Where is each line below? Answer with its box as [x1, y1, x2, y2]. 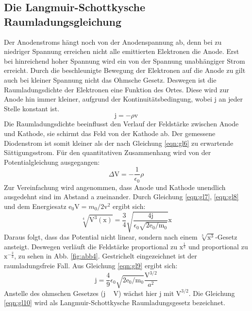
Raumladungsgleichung [4, 14, 121, 29]
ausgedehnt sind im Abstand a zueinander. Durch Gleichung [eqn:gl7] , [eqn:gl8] [4, 191, 239, 202]
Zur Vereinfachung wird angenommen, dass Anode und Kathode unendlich [4, 182, 226, 192]
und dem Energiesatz [4, 201, 67, 211]
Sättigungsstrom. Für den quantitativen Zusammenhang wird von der [4, 147, 211, 157]
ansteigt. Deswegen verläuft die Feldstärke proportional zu [4, 241, 178, 251]
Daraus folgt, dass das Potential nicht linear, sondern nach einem [4, 232, 198, 242]
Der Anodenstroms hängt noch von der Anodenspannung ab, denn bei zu [4, 36, 222, 47]
